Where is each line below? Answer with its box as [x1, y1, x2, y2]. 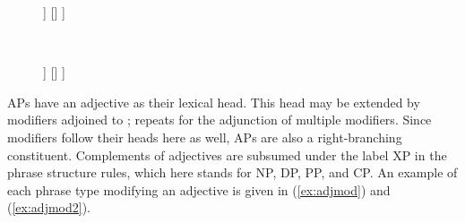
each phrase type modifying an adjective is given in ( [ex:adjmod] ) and [7, 180, 391, 199]
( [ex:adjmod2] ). [7, 198, 90, 217]
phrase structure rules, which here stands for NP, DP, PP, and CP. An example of [7, 163, 458, 182]
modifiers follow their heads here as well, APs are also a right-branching [7, 127, 402, 146]
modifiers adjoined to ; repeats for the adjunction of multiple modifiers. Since [7, 110, 432, 129]
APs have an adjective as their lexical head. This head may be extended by [7, 92, 420, 111]
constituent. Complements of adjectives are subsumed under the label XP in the [7, 145, 447, 164]
